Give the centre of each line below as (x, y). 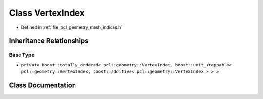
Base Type (22, 55)
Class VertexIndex (47, 13)
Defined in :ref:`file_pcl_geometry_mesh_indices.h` (72, 27)
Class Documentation (43, 85)
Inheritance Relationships (49, 41)
